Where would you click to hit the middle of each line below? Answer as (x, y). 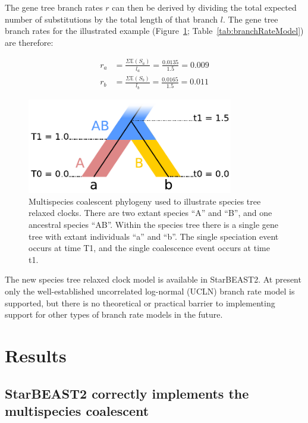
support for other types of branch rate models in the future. (114, 314)
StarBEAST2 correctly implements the (127, 393)
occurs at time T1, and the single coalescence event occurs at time (149, 248)
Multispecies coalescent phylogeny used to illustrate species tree (145, 201)
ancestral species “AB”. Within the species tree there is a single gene (153, 224)
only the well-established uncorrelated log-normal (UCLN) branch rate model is (150, 291)
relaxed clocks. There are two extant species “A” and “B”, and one (150, 213)
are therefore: (29, 42)
